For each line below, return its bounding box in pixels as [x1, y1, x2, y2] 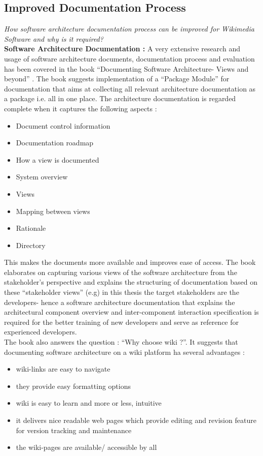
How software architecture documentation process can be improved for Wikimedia [4, 23, 254, 34]
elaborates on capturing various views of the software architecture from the [4, 266, 237, 277]
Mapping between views [16, 205, 90, 216]
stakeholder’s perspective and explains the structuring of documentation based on [4, 277, 257, 287]
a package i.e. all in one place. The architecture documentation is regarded [4, 93, 236, 104]
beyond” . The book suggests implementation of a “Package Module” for [4, 73, 230, 84]
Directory [16, 239, 46, 250]
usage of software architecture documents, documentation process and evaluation [4, 53, 255, 64]
